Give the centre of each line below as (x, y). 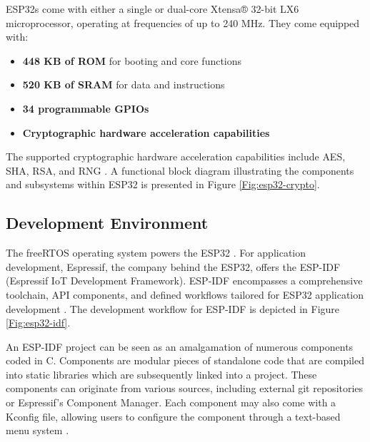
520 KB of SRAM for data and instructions (124, 84)
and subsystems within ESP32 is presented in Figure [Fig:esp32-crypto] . (163, 184)
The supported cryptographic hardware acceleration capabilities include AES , (176, 156)
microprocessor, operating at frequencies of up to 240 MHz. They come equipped (183, 22)
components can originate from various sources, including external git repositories (185, 388)
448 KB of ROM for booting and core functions (132, 60)
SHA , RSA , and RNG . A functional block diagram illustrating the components (180, 170)
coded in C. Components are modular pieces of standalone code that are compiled (185, 360)
